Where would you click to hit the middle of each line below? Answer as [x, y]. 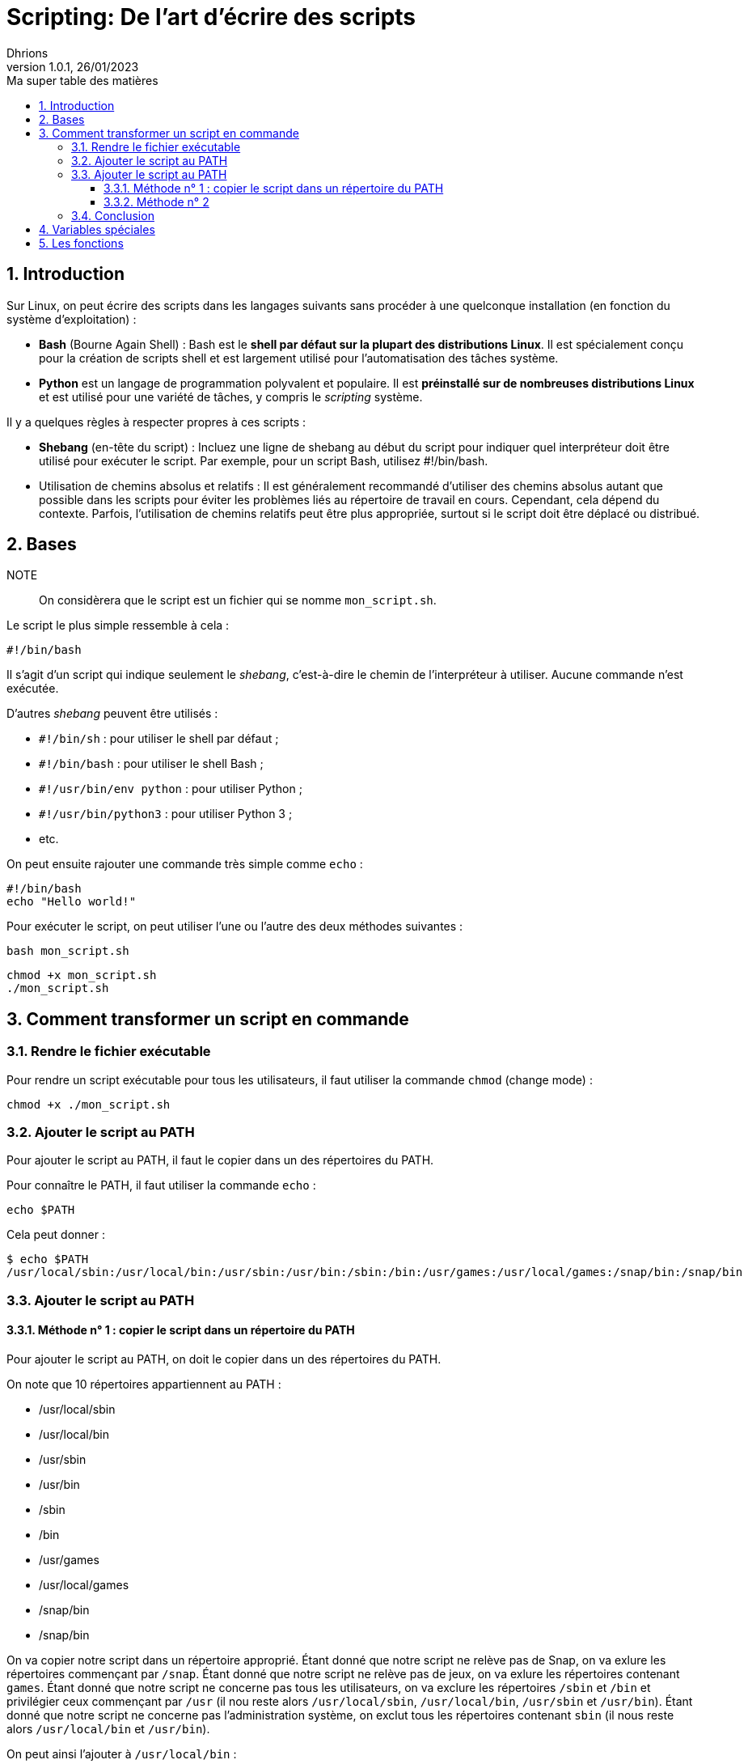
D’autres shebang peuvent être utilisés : [112, 714]
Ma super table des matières [82, 80]
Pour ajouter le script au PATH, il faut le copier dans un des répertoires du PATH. [220, 1160]
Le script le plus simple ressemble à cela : [118, 625]
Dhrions [27, 53]
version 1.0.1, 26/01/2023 [73, 66]
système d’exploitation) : [72, 319]
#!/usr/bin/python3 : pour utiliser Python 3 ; [166, 814]
